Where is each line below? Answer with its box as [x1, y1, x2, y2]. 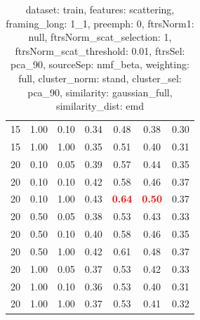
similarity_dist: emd [55, 98, 144, 113]
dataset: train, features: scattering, [25, 2, 175, 16]
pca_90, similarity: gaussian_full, [27, 84, 173, 99]
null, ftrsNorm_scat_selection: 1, [28, 30, 172, 44]
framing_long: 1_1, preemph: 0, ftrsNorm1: [6, 15, 194, 30]
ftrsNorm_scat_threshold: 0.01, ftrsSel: [15, 43, 185, 58]
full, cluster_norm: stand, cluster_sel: [18, 70, 182, 85]
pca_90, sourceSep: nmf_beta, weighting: [11, 57, 189, 72]
